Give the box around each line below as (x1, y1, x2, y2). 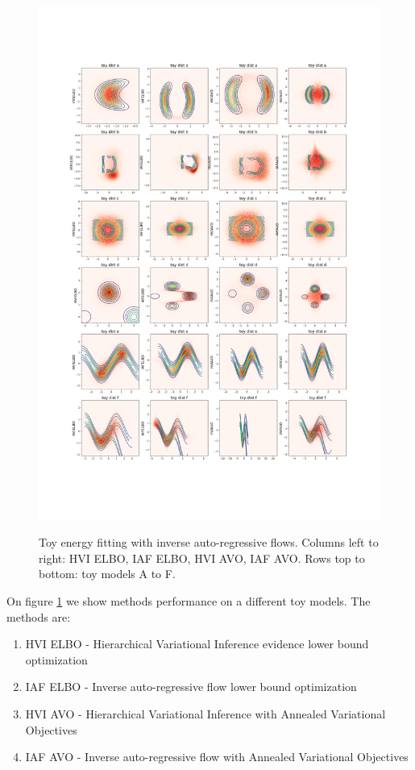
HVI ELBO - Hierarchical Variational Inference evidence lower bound (25, 635, 369, 652)
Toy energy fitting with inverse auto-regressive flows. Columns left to (39, 534, 379, 551)
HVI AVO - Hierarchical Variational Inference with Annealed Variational (25, 705, 386, 722)
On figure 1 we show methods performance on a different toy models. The (6, 592, 371, 609)
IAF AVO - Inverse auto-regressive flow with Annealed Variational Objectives (25, 748, 409, 765)
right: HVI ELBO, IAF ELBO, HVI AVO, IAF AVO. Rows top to (39, 549, 365, 566)
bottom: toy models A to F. (39, 565, 176, 582)
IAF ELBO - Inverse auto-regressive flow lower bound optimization (25, 678, 357, 695)
